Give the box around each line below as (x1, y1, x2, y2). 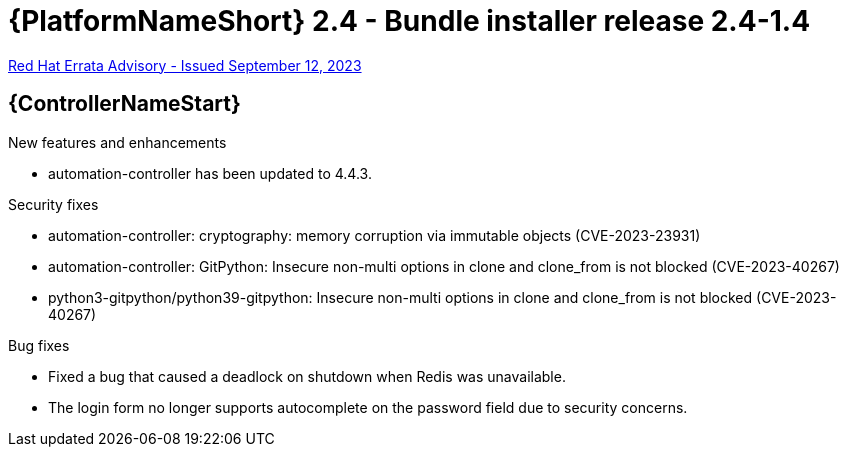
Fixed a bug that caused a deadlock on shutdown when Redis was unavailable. (48, 367, 566, 385)
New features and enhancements (8, 133, 227, 151)
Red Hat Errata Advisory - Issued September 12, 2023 (8, 56, 362, 74)
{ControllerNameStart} (8, 91, 241, 117)
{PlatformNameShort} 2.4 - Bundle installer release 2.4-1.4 (8, 4, 811, 38)
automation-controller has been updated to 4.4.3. (48, 164, 372, 182)
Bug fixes (8, 336, 70, 354)
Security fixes (8, 195, 99, 213)
